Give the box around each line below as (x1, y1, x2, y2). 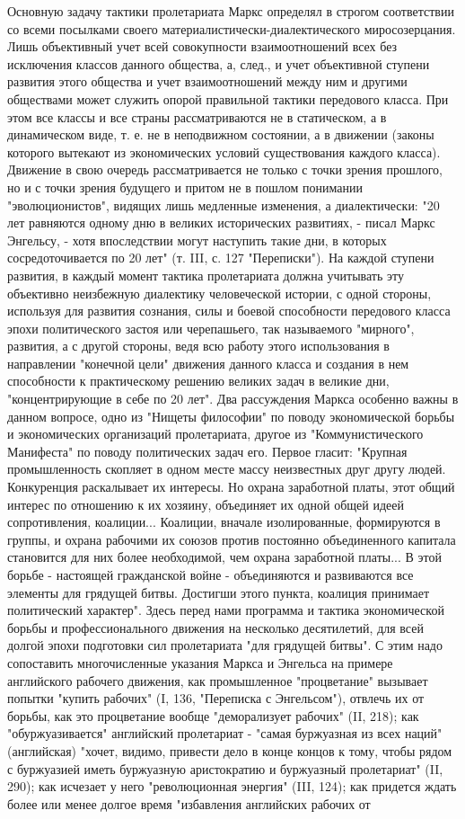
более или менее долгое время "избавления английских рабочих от (7, 794, 371, 813)
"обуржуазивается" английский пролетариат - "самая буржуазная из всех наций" (7, 724, 443, 743)
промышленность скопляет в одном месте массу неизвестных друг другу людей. (7, 459, 446, 478)
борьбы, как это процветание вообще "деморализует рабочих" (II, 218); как (7, 706, 419, 725)
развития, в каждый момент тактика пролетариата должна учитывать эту (7, 265, 404, 284)
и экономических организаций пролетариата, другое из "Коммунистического (7, 424, 424, 443)
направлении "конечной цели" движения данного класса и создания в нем (7, 353, 409, 372)
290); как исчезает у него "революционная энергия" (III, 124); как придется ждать (7, 777, 457, 796)
